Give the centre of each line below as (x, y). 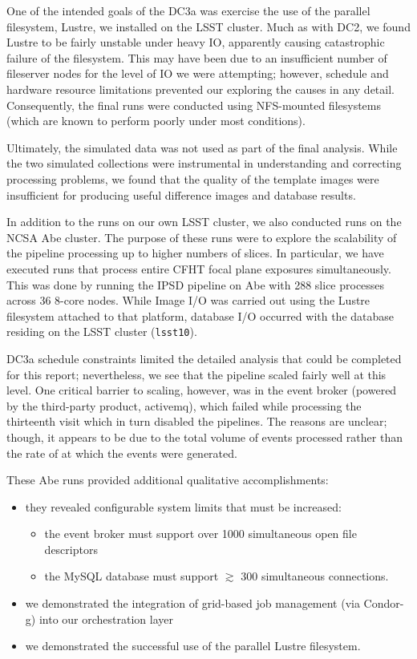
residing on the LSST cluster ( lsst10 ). (102, 332)
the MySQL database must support (132, 576)
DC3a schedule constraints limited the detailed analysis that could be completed (204, 358)
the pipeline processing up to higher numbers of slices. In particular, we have (195, 253)
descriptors (71, 549)
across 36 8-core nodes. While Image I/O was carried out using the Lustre (188, 300)
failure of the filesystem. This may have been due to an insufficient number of (197, 57)
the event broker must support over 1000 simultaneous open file (200, 534)
